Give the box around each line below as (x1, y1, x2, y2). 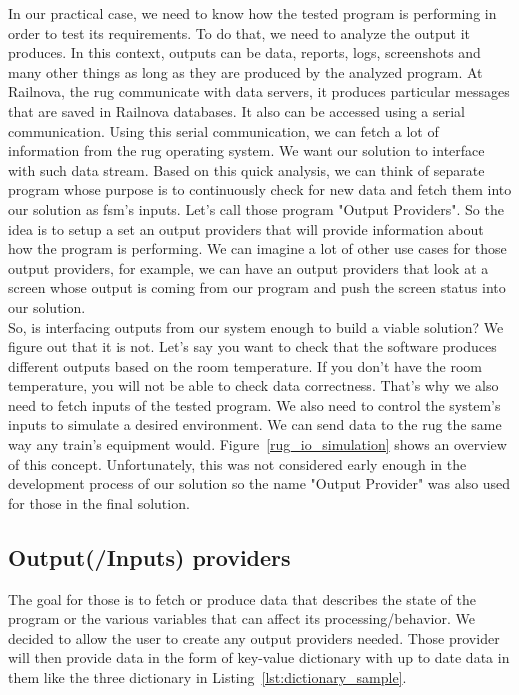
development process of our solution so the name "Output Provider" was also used (8, 473, 511, 494)
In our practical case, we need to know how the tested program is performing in (8, 3, 497, 23)
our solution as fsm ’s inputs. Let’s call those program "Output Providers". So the (8, 198, 504, 219)
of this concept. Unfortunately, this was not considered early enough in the (8, 453, 467, 474)
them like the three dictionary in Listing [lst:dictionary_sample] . (8, 667, 407, 688)
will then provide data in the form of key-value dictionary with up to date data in (8, 647, 510, 668)
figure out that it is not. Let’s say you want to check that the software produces (8, 336, 497, 357)
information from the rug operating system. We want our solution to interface (8, 140, 485, 161)
